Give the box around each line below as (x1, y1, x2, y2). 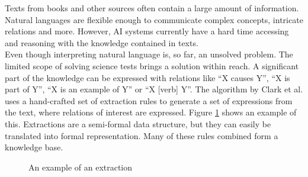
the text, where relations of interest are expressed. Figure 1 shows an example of (5, 106, 297, 118)
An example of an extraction (28, 160, 133, 173)
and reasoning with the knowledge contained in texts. (5, 36, 198, 49)
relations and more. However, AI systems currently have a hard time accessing (5, 25, 289, 37)
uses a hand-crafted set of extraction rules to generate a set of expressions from (5, 94, 293, 107)
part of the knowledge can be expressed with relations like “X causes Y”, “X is (5, 71, 290, 83)
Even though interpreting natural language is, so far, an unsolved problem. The (5, 48, 293, 60)
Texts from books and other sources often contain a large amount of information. (5, 2, 299, 14)
